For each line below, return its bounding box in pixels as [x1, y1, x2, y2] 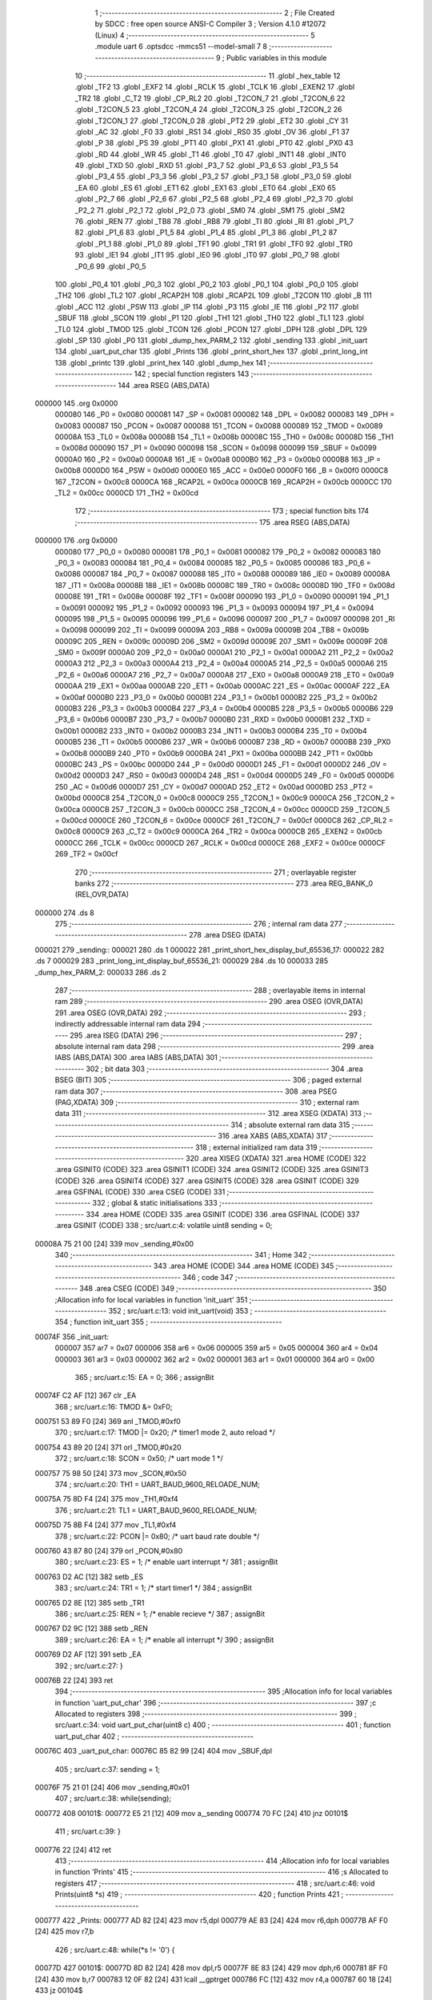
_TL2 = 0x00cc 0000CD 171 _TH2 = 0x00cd [54, 488, 199, 498]
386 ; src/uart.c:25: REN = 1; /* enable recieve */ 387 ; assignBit [54, 1609, 266, 1618]
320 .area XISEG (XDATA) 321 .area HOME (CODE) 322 [185, 1153, 367, 1163]
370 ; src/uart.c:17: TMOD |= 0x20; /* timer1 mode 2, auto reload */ [54, 1428, 276, 1438]
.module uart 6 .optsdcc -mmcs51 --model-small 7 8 [94, 42, 268, 51]
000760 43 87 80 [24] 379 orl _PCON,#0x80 [34, 1546, 183, 1555]
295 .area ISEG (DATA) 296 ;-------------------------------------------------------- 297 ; [69, 1030, 362, 1040]
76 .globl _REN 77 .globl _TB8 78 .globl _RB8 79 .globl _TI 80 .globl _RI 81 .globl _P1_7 [74, 217, 354, 226]
